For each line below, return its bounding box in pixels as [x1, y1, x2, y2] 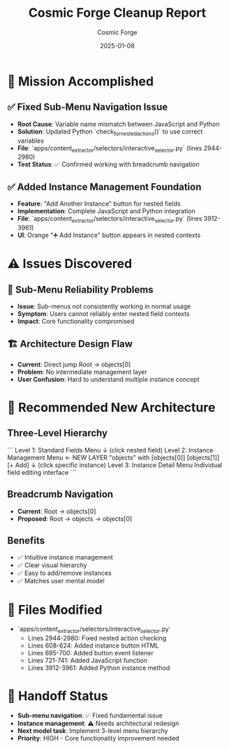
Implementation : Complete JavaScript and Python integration [17, 207, 195, 215]
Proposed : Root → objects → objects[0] [17, 514, 133, 522]
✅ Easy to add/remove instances [17, 569, 112, 578]
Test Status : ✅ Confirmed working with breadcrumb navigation [17, 160, 200, 169]
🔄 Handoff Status [7, 688, 108, 704]
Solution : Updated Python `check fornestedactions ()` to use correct [17, 127, 203, 137]
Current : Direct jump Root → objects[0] [17, 360, 131, 369]
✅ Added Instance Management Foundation [7, 180, 202, 193]
